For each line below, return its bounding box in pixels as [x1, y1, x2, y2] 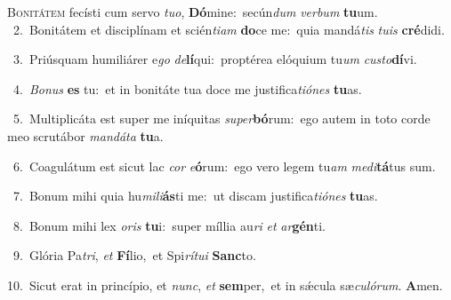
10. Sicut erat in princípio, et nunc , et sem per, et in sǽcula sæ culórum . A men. [7, 275, 443, 294]
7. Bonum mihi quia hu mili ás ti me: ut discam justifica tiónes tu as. [12, 186, 378, 205]
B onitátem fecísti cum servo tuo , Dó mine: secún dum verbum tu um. [7, 3, 378, 20]
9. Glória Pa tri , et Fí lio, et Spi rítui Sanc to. [12, 246, 256, 264]
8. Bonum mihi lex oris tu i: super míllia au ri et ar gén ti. [12, 216, 326, 234]
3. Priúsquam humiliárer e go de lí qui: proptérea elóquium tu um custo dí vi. [12, 50, 417, 68]
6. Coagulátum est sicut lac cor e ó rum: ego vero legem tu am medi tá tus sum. [12, 156, 436, 175]
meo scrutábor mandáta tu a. [7, 126, 164, 145]
